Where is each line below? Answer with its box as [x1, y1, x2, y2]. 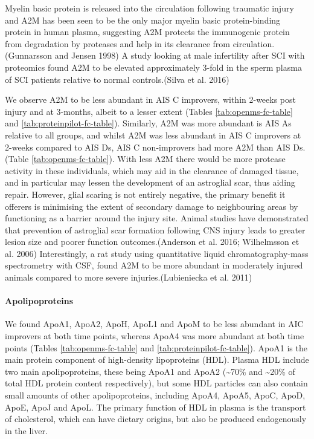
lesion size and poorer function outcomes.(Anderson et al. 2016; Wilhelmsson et [5, 235, 300, 248]
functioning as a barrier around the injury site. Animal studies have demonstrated [5, 212, 309, 224]
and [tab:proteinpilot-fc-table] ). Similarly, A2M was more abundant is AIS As [5, 117, 292, 129]
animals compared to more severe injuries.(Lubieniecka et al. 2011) [5, 271, 252, 284]
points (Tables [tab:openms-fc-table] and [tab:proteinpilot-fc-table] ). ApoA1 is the [5, 341, 307, 354]
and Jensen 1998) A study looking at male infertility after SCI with [54, 49, 305, 62]
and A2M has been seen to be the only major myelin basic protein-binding [5, 13, 281, 26]
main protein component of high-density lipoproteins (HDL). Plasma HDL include [5, 353, 309, 366]
